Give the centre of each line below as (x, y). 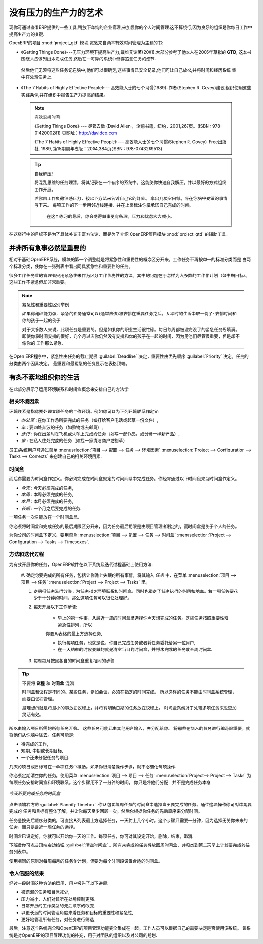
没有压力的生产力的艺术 (56, 13)
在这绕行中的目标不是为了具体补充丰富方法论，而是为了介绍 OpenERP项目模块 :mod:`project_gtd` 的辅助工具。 (120, 234)
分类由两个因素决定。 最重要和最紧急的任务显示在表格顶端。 (69, 363)
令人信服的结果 (27, 873)
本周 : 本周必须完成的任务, (47, 494)
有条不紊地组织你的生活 (44, 377)
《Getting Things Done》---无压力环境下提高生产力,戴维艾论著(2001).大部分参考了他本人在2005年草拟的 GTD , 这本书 (136, 52)
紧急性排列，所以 (75, 625)
